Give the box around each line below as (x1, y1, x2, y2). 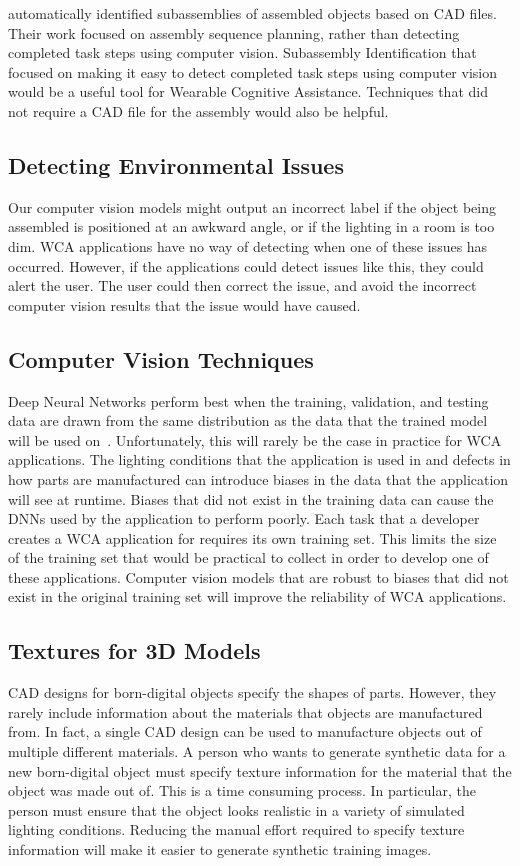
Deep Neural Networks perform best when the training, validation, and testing (8, 390, 489, 411)
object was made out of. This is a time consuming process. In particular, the (8, 780, 476, 801)
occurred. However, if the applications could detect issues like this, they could (8, 255, 484, 276)
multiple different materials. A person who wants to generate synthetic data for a (8, 741, 506, 762)
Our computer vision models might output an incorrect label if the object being (8, 196, 497, 217)
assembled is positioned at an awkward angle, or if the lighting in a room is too (8, 216, 495, 237)
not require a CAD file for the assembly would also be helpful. (8, 100, 389, 121)
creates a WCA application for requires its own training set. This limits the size (8, 527, 497, 548)
